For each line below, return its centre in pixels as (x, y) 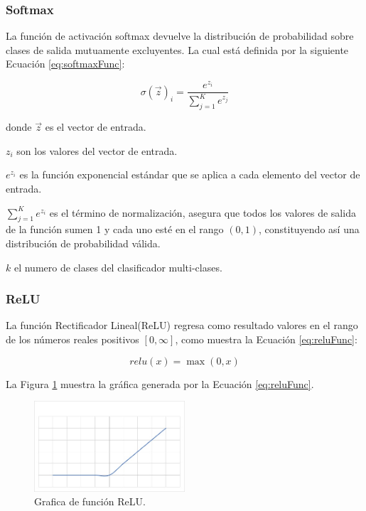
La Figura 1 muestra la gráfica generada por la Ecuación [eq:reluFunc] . (160, 383)
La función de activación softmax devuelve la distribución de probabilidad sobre (180, 36)
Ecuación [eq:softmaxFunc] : (65, 64)
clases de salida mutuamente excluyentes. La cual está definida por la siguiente (177, 49)
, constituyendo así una (309, 229)
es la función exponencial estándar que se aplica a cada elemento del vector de (190, 174)
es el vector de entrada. (96, 127)
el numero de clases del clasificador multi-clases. (118, 267)
